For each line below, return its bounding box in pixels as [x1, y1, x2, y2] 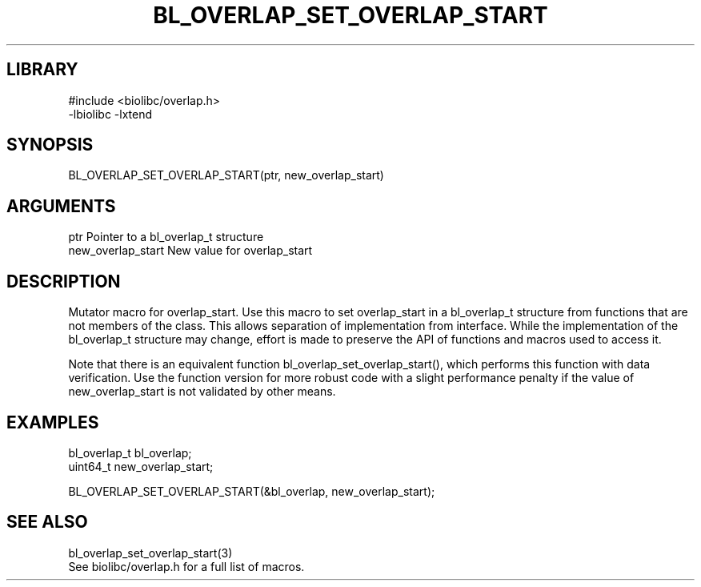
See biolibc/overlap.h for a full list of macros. [68, 559, 305, 573]
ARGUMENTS [6, 195, 116, 216]
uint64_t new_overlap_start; [68, 459, 214, 473]
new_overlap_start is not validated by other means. [68, 384, 336, 399]
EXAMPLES [6, 412, 99, 432]
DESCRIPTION [6, 271, 121, 291]
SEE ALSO [6, 512, 88, 533]
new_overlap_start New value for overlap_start [68, 243, 313, 258]
